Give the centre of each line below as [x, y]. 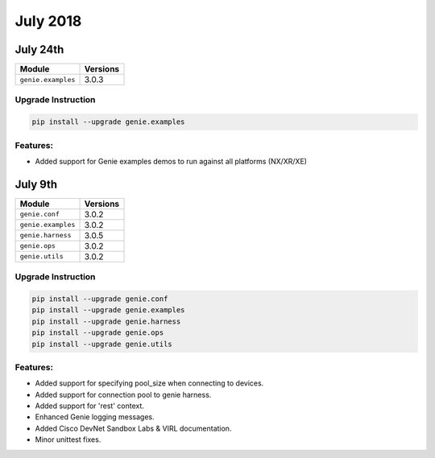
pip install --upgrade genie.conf [100, 299]
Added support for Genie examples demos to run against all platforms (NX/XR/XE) [171, 161]
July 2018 [48, 21]
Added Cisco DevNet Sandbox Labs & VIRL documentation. [133, 428]
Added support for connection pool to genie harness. [123, 394]
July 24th [39, 50]
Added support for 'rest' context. [90, 406]
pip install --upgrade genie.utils [102, 344]
